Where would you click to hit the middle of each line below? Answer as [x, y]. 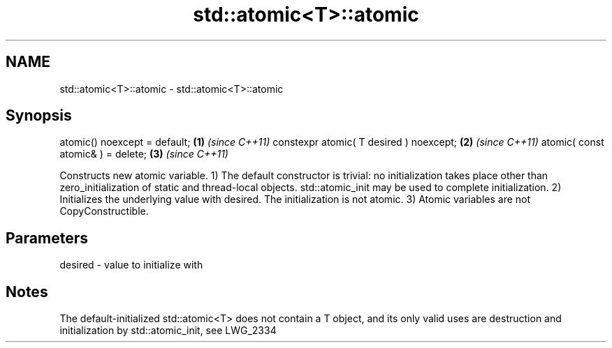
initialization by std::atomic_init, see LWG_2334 [168, 331]
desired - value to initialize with [131, 265]
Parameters [47, 238]
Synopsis [39, 116]
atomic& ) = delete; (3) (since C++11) [144, 154]
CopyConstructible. [104, 211]
